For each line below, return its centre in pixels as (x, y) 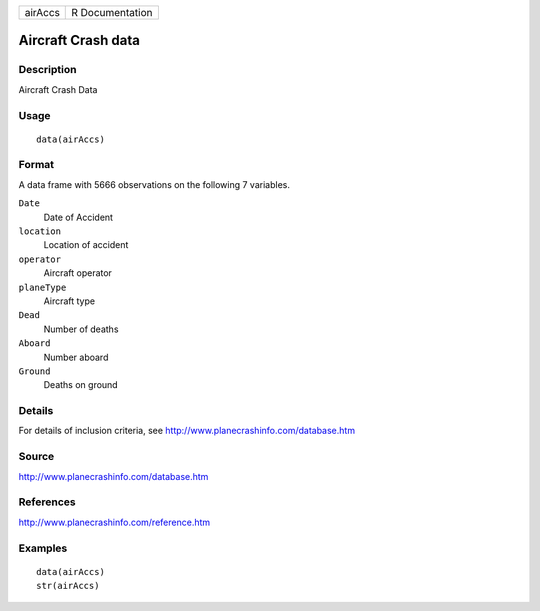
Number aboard (76, 357)
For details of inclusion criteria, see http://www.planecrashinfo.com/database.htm (186, 431)
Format (36, 165)
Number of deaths (81, 329)
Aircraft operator (77, 273)
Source (36, 457)
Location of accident (86, 245)
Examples (43, 548)
